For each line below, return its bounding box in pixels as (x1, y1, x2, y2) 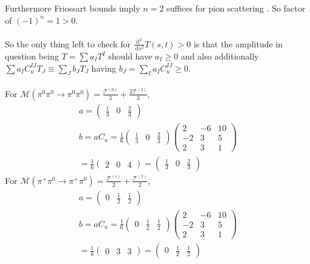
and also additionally (181, 50, 259, 62)
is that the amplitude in (193, 37, 283, 50)
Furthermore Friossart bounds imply (5, 2, 140, 14)
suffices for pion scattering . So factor (166, 2, 306, 14)
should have (108, 50, 153, 62)
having (91, 61, 116, 74)
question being (5, 50, 59, 62)
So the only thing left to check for (5, 37, 131, 50)
